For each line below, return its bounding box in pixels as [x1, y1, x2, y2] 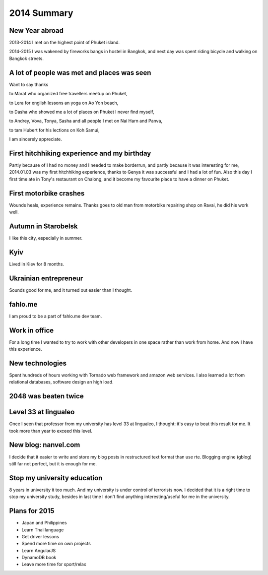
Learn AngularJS [21, 547, 56, 553]
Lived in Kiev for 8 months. [9, 261, 65, 267]
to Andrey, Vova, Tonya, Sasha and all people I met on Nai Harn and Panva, [9, 118, 163, 124]
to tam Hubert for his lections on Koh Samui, [9, 127, 100, 133]
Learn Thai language [21, 526, 64, 533]
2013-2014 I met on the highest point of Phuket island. [9, 40, 120, 46]
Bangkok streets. [9, 55, 44, 62]
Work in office [9, 326, 54, 334]
